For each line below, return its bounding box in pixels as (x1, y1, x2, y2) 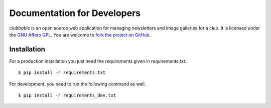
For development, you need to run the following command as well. (9, 80, 146, 87)
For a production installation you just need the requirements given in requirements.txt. (9, 58, 187, 64)
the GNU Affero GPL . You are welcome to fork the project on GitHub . (9, 31, 151, 37)
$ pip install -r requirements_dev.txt (18, 92, 116, 98)
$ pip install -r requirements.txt (18, 70, 106, 75)
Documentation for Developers (9, 7, 141, 18)
